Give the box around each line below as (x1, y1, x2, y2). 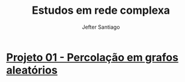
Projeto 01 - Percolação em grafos (6, 50, 179, 64)
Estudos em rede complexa (32, 4, 170, 17)
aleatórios (6, 63, 58, 77)
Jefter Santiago (82, 23, 120, 31)
